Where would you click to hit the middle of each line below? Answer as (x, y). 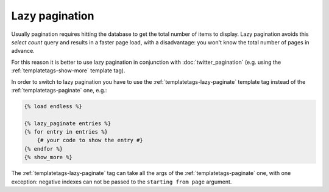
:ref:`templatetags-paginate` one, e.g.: (59, 90)
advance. (23, 51)
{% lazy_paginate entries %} (68, 123)
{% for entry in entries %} (66, 132)
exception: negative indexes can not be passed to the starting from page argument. (122, 182)
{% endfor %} (44, 149)
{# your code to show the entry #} (90, 140)
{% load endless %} (53, 106)
